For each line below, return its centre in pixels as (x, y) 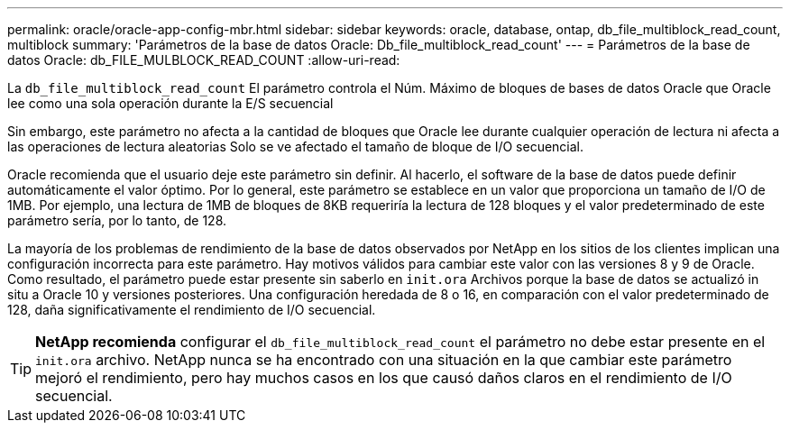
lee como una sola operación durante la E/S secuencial (170, 103)
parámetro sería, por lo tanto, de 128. (117, 220)
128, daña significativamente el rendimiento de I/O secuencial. (192, 310)
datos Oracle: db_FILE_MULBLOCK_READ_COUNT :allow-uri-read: (204, 60)
